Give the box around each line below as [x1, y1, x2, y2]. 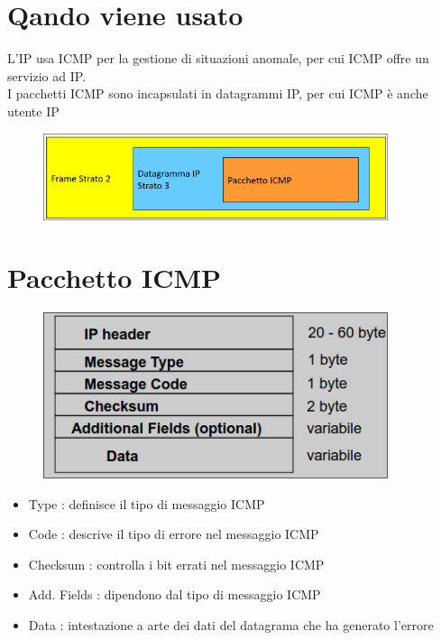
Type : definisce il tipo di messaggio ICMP [28, 494, 265, 513]
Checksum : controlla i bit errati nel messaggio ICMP [28, 554, 325, 573]
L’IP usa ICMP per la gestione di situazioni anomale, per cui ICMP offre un [7, 49, 429, 68]
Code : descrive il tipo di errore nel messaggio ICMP [28, 524, 319, 543]
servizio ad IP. [7, 66, 87, 85]
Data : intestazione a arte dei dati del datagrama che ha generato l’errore [28, 616, 434, 634]
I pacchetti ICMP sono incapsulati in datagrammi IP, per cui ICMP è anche [7, 84, 428, 103]
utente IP [7, 101, 60, 120]
